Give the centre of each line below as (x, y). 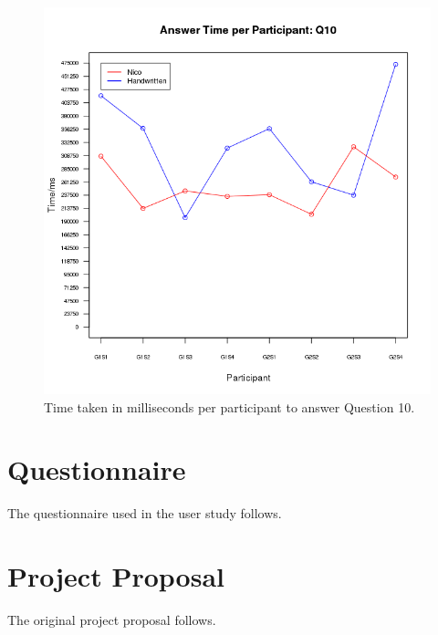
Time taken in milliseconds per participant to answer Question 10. (229, 406)
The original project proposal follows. (112, 620)
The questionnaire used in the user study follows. (145, 513)
